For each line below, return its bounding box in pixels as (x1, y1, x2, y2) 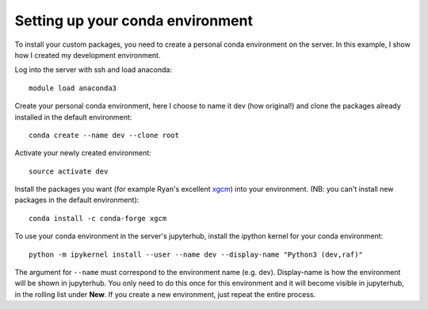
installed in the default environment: (14, 112, 132, 122)
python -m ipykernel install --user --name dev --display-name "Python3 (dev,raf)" (29, 250, 364, 259)
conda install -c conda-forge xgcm (29, 214, 167, 223)
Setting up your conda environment (14, 12, 254, 29)
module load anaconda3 (29, 83, 117, 93)
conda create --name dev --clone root (29, 131, 180, 139)
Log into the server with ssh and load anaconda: (14, 65, 172, 74)
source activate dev (29, 166, 109, 176)
